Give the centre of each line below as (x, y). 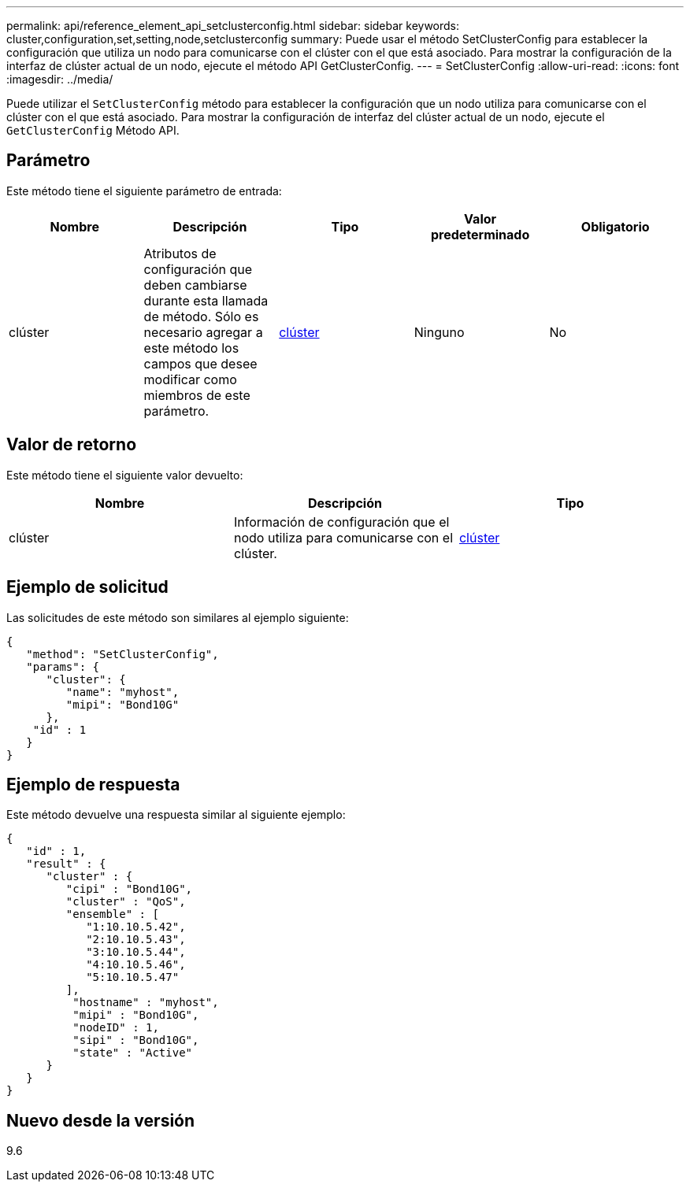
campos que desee (200, 363)
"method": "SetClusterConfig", (122, 654)
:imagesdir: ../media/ (60, 79)
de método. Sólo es (201, 316)
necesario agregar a (203, 332)
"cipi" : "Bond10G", (129, 889)
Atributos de (180, 253)
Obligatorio (615, 226)
